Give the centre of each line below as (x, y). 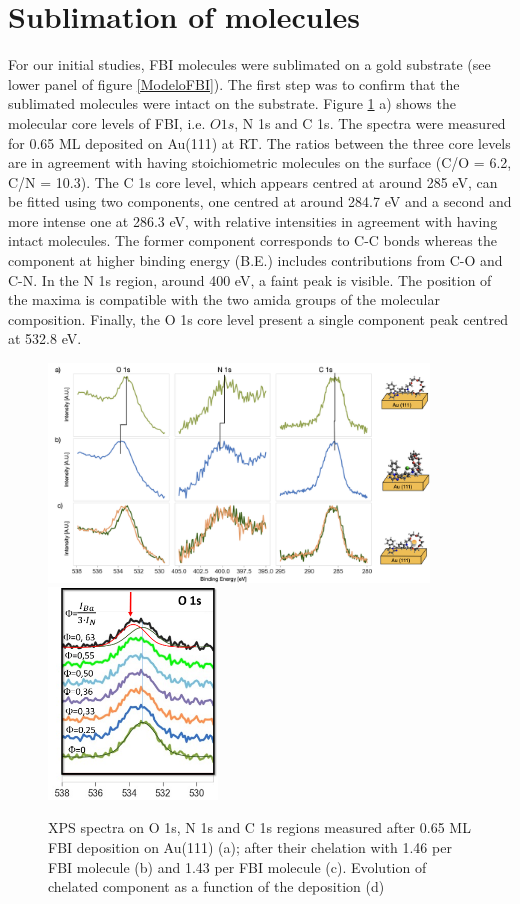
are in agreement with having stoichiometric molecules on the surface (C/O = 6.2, (260, 162)
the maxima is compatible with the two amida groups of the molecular (224, 299)
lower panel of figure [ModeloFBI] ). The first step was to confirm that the (234, 83)
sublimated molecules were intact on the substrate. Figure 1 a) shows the (232, 103)
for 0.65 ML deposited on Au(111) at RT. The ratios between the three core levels (259, 142)
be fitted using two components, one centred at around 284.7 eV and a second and (260, 201)
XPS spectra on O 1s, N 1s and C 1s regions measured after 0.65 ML (259, 827)
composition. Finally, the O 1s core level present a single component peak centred (258, 318)
